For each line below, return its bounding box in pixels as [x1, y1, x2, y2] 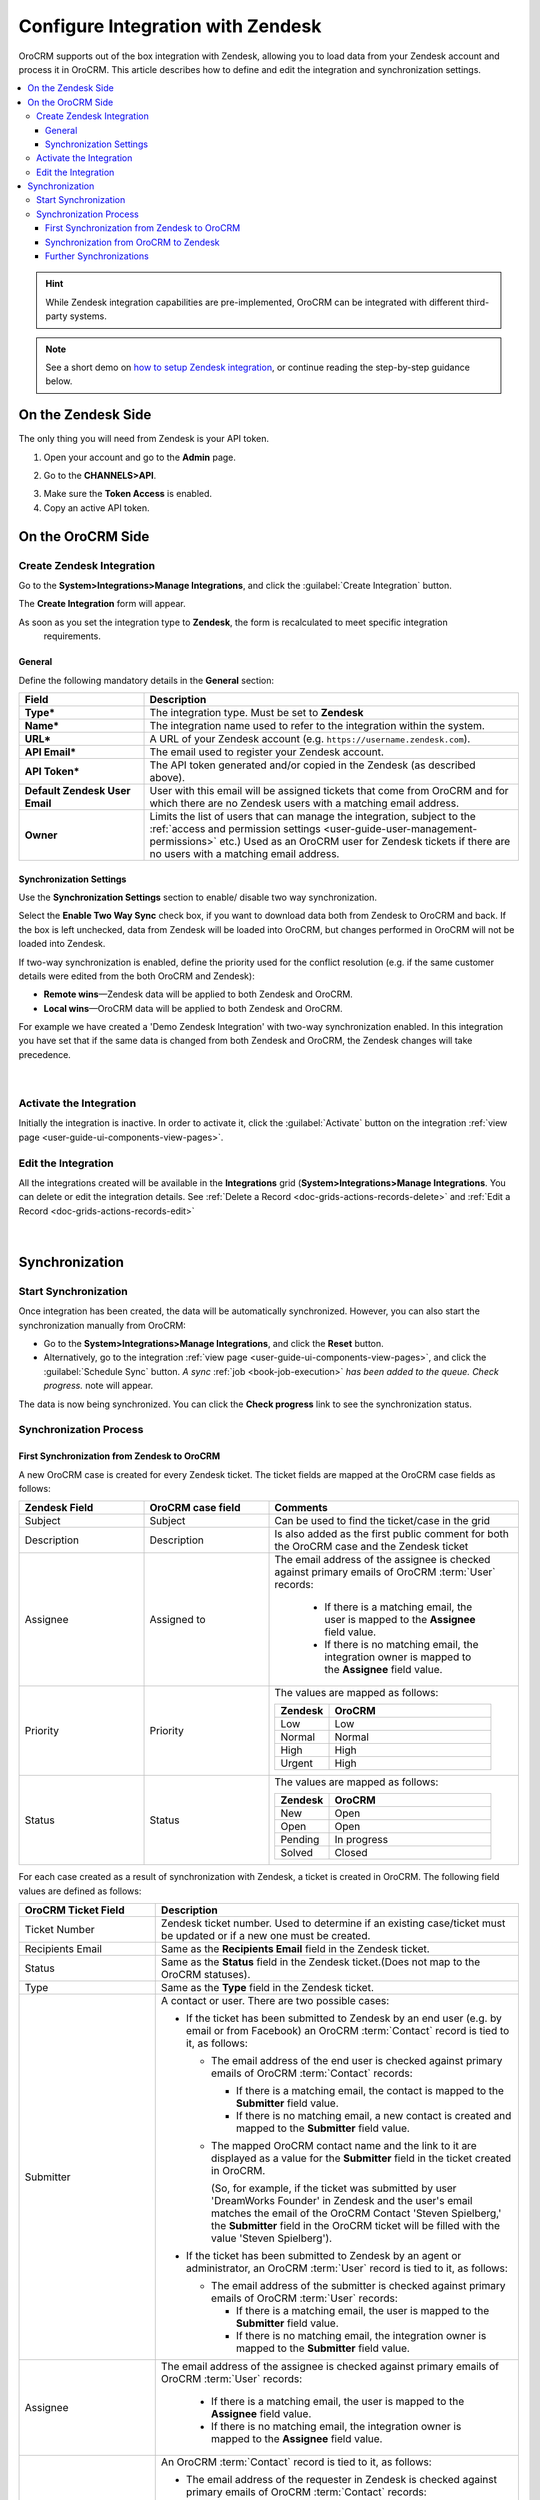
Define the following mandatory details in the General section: [18, 674, 275, 686]
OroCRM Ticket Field [24, 1903, 125, 1917]
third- [466, 296, 490, 308]
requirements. [43, 630, 102, 642]
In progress [334, 1833, 389, 1847]
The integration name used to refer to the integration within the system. [149, 718, 485, 732]
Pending [280, 1833, 320, 1847]
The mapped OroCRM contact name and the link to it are [210, 2139, 477, 2153]
